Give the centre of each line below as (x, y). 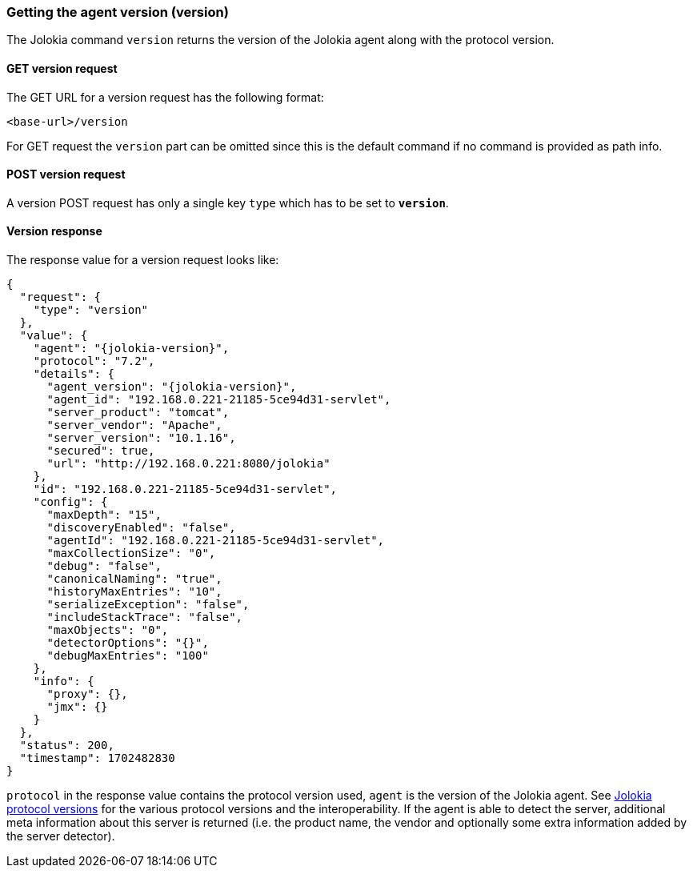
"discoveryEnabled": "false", (141, 528)
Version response (54, 231)
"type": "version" (91, 310)
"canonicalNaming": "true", (134, 579)
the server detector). (61, 836)
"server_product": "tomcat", (138, 413)
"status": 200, (67, 746)
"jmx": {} (77, 707)
